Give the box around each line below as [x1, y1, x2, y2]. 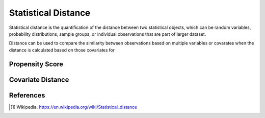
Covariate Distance [9, 75, 69, 84]
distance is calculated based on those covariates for [9, 47, 115, 53]
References [9, 91, 45, 99]
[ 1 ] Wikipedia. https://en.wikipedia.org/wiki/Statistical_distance [10, 104, 137, 110]
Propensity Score [9, 60, 64, 68]
